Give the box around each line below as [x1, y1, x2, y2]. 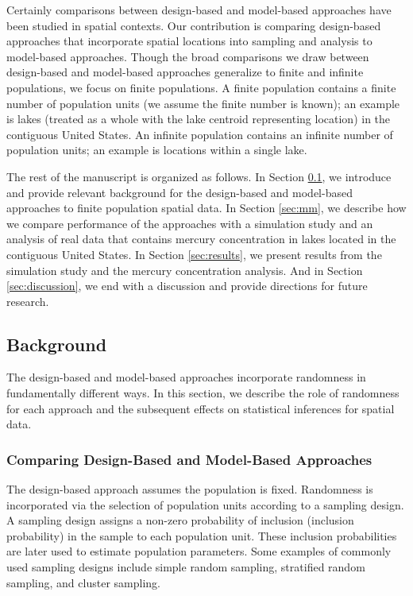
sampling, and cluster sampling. [6, 574, 160, 590]
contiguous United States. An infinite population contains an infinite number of [6, 126, 393, 142]
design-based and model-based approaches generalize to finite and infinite [6, 64, 364, 80]
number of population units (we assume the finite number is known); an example [6, 95, 400, 111]
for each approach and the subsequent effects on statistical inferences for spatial [6, 400, 395, 416]
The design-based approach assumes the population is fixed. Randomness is [6, 481, 373, 497]
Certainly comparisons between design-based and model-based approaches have [6, 2, 392, 17]
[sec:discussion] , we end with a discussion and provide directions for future [6, 277, 368, 294]
